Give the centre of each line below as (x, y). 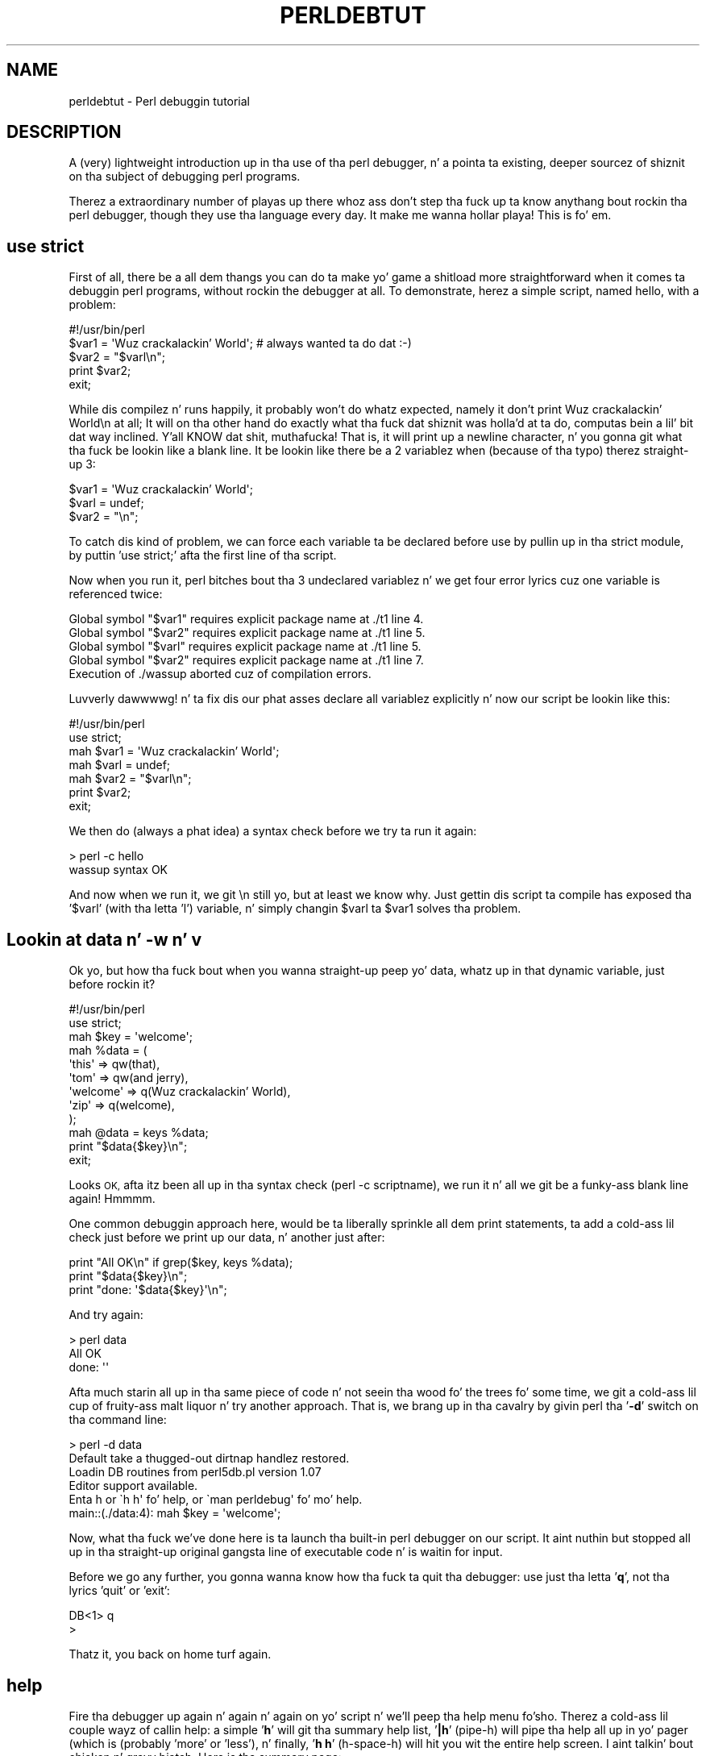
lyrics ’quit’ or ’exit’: (119, 1591)
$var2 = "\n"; (104, 517)
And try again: (106, 1315)
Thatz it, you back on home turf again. (170, 1654)
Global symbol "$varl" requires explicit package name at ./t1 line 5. (245, 647)
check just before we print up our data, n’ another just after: (227, 1238)
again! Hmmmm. (112, 1199)
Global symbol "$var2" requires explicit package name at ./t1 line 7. (246, 660)
